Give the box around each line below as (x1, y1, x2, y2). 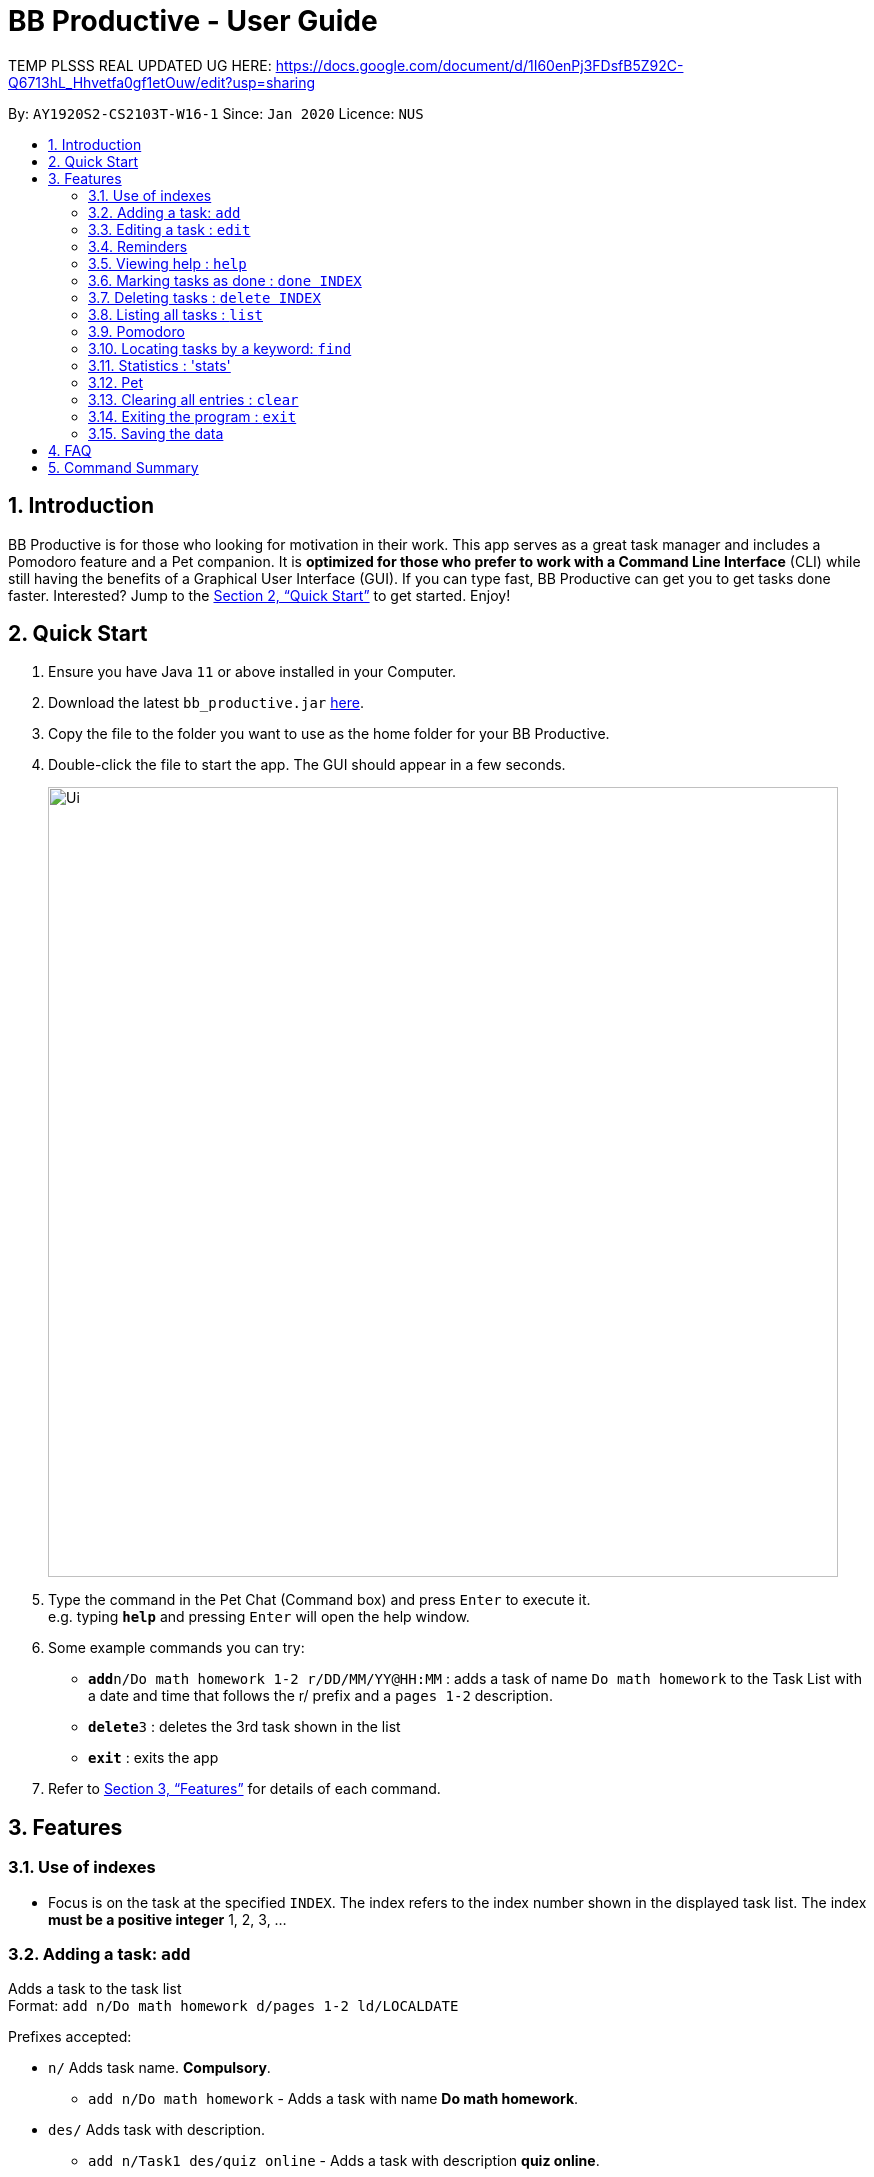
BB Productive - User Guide (8, 4, 378, 38)
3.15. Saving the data (88, 424, 224, 442)
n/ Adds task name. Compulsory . (48, 2059, 271, 2077)
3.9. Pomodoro (88, 322, 185, 340)
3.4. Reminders (88, 237, 188, 255)
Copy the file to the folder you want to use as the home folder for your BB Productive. (48, 725, 610, 743)
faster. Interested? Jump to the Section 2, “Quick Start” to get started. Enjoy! (8, 586, 511, 604)
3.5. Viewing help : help (88, 254, 247, 272)
